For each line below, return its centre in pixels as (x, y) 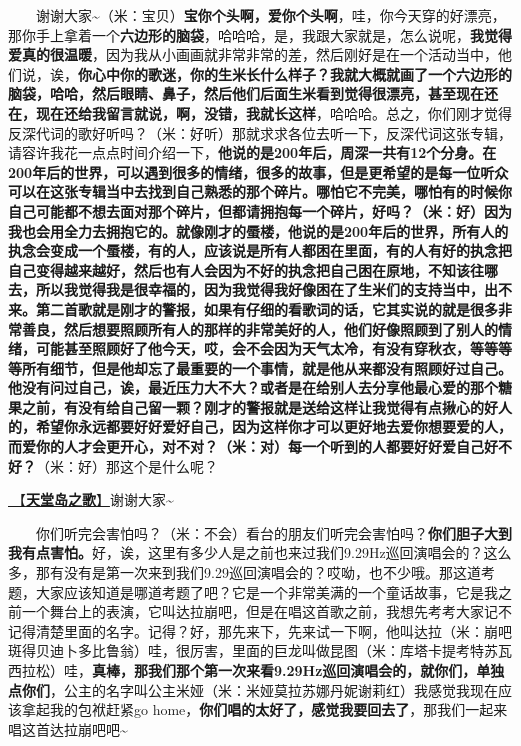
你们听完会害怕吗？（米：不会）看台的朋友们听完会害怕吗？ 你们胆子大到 (274, 532)
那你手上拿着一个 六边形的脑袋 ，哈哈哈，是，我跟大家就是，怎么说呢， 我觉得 (260, 34)
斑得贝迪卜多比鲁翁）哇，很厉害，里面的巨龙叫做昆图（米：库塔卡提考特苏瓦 (260, 650)
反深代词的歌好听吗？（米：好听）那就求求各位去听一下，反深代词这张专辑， (260, 132)
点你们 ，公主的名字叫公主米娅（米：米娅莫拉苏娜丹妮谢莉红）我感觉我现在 (253, 689)
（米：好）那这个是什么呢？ (127, 465)
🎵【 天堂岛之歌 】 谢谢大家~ (91, 499)
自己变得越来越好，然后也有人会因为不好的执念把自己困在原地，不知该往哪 (253, 269)
